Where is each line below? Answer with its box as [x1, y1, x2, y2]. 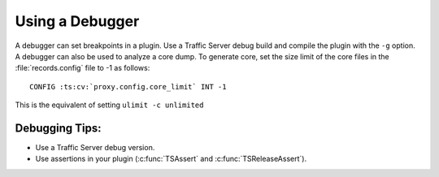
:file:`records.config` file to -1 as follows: [15, 63, 150, 73]
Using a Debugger [15, 12, 140, 30]
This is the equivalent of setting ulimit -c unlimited [15, 100, 204, 110]
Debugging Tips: [15, 121, 102, 135]
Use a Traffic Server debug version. [35, 143, 155, 153]
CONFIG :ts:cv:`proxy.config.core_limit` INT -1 [29, 82, 227, 91]
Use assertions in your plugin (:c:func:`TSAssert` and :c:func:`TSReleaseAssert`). [35, 154, 307, 164]
